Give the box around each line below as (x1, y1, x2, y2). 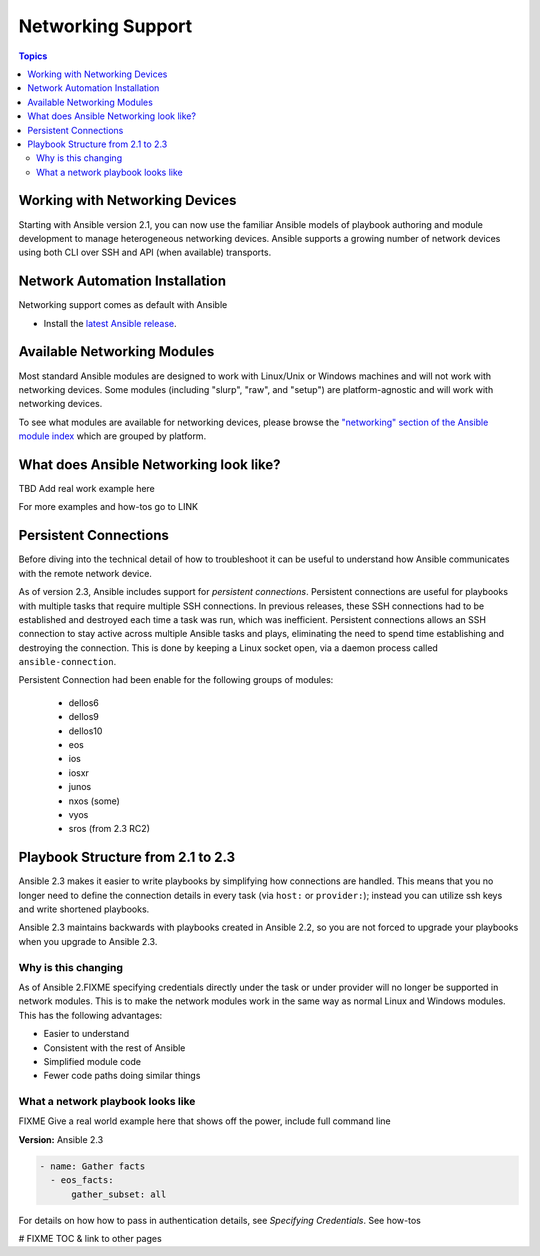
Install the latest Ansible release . (43, 317, 177, 329)
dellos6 (68, 696, 99, 709)
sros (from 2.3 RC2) (68, 823, 150, 835)
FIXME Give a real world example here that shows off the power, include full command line (18, 1115, 392, 1127)
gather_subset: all (71, 1188, 167, 1200)
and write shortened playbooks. (18, 903, 150, 915)
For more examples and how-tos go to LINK (18, 501, 199, 513)
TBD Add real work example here (18, 483, 155, 495)
